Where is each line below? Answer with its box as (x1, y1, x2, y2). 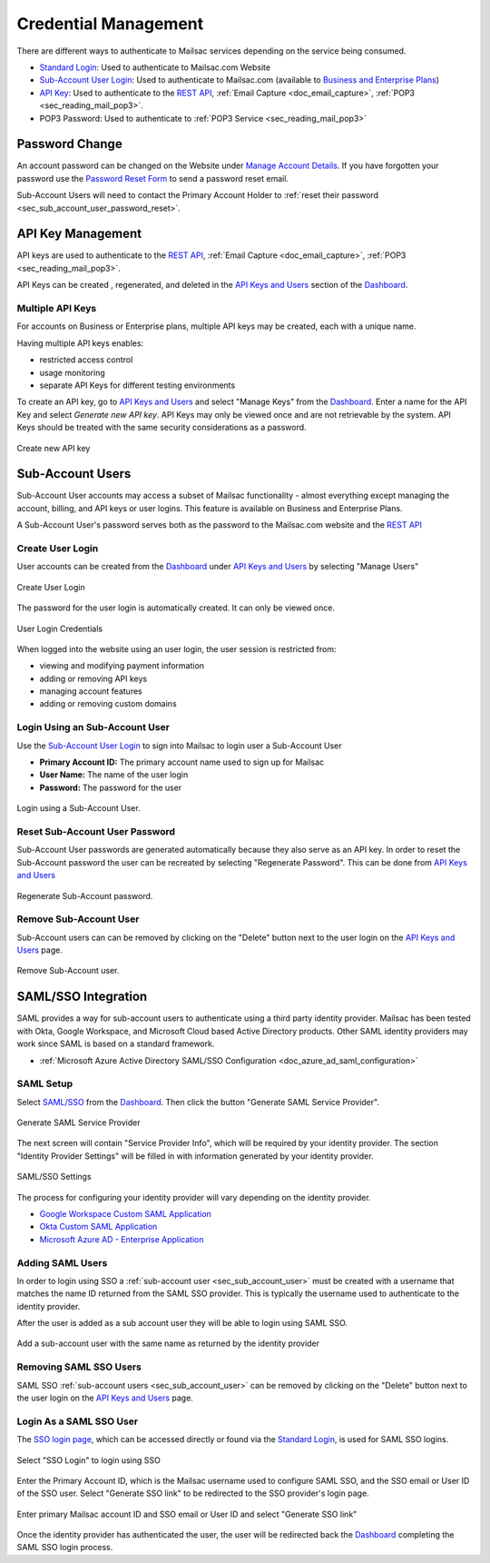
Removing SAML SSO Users (16, 1360, 142, 1373)
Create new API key (16, 442, 91, 453)
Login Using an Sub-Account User (16, 721, 170, 734)
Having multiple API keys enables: (16, 337, 144, 349)
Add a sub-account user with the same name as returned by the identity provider (16, 1338, 320, 1349)
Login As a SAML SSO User (16, 1415, 139, 1428)
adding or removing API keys (39, 673, 148, 684)
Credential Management (16, 14, 204, 34)
